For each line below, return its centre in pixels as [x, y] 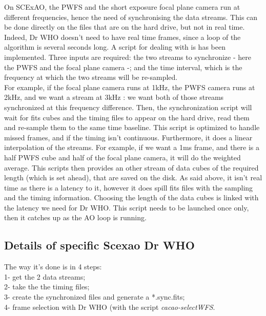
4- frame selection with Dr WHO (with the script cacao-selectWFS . [110, 307]
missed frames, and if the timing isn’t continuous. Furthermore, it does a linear [128, 137]
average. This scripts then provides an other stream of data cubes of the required [131, 167]
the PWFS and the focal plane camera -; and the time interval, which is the [123, 67]
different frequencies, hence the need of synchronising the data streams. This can [131, 17]
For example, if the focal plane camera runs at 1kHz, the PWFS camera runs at [130, 87]
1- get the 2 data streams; [45, 276]
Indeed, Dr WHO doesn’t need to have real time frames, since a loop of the [122, 37]
